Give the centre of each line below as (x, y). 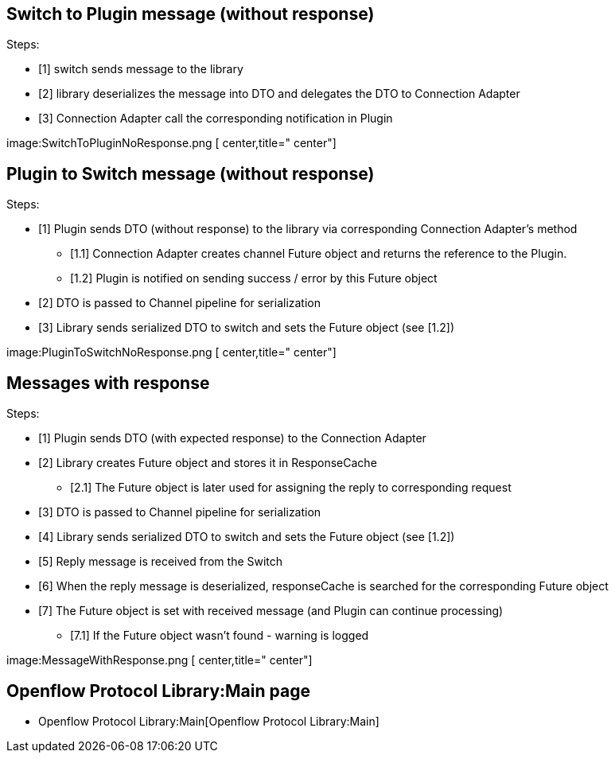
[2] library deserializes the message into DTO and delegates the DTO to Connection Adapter (279, 94)
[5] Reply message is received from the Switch (161, 562)
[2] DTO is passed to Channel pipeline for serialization (179, 303)
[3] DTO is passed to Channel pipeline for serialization (180, 512)
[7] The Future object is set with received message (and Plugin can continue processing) (271, 611)
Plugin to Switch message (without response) (191, 173)
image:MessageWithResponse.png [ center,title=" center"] (160, 660)
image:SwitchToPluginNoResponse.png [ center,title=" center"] (171, 143)
